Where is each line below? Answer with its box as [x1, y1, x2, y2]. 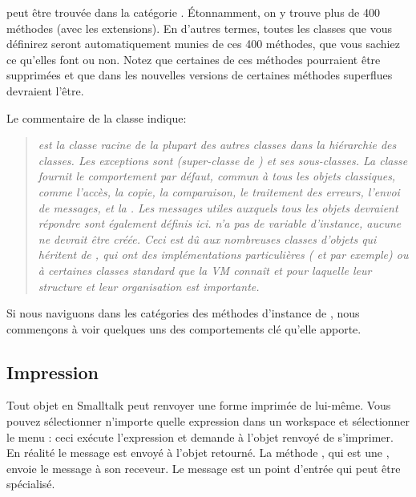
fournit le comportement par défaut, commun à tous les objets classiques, [38, 168, 396, 184]
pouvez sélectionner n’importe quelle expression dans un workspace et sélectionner [6, 413, 410, 430]
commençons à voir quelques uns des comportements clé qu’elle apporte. [6, 320, 361, 337]
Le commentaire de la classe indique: [6, 109, 187, 126]
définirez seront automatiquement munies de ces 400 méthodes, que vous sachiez [6, 35, 400, 52]
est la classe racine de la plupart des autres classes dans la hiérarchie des [38, 136, 397, 153]
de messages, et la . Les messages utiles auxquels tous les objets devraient [38, 199, 398, 216]
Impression [6, 359, 99, 384]
